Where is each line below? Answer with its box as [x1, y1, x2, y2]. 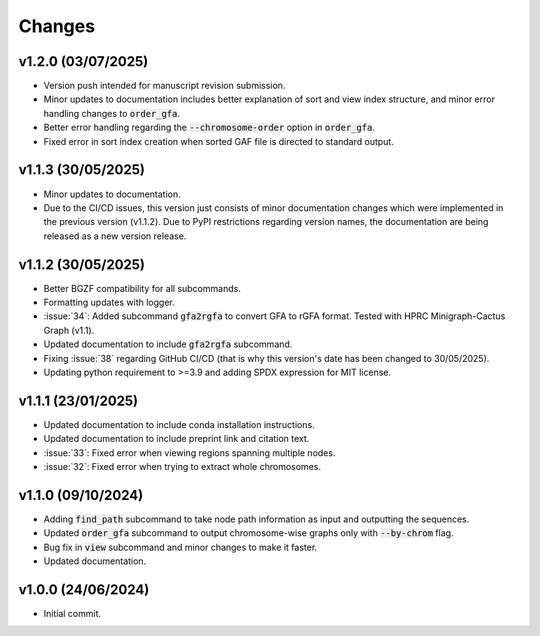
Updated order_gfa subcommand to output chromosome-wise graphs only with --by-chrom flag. [43, 527, 454, 539]
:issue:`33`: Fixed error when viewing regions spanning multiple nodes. [43, 446, 336, 459]
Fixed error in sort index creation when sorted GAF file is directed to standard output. [43, 135, 394, 147]
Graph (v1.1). [43, 324, 95, 336]
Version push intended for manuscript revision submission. [43, 80, 286, 92]
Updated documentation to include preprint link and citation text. [43, 433, 310, 445]
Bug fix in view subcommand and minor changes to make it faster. [43, 541, 318, 553]
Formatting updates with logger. [43, 296, 175, 308]
